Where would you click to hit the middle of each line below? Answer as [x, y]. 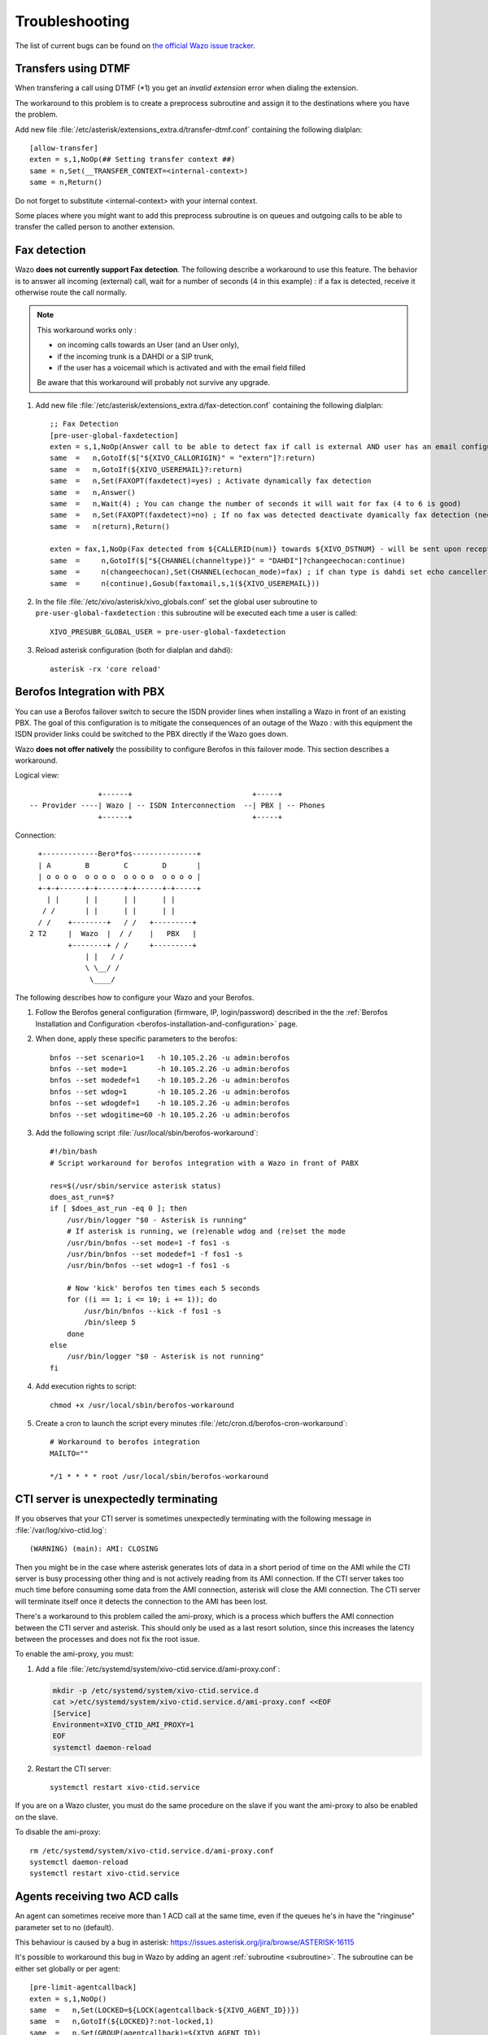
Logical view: [37, 775]
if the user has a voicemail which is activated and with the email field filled [181, 368]
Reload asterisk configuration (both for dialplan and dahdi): [134, 650]
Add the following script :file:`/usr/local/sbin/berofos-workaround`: [147, 1133]
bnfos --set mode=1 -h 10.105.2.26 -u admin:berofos [170, 1069]
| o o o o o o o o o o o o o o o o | [120, 877]
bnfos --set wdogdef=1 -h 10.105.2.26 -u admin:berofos [170, 1103]
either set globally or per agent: [68, 1968]
